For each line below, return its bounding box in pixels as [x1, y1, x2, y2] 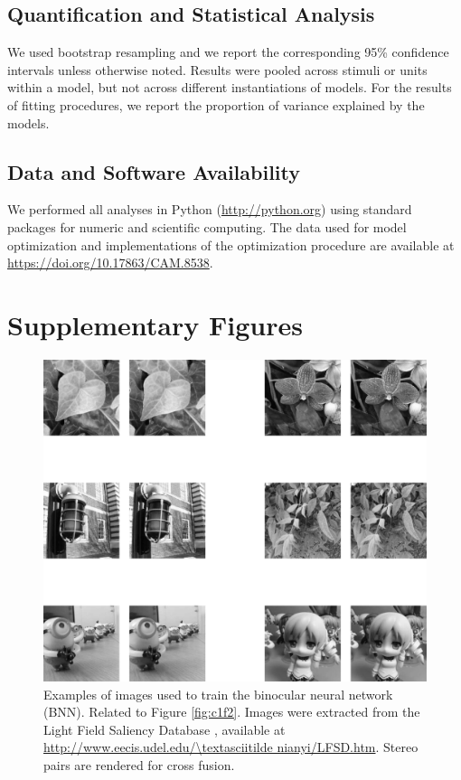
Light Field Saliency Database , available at [43, 719, 286, 738]
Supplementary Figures [7, 305, 303, 343]
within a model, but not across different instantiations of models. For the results [7, 78, 452, 97]
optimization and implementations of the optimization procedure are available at [7, 235, 455, 254]
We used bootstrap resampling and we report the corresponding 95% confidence [7, 42, 449, 61]
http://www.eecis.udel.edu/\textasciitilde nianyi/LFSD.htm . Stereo [43, 738, 419, 757]
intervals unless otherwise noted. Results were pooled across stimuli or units [7, 60, 428, 79]
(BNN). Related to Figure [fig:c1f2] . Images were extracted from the [43, 702, 420, 721]
